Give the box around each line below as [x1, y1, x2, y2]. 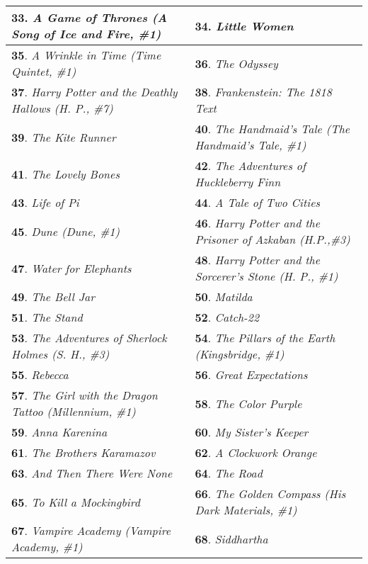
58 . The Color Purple [195, 395, 302, 412]
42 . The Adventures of [195, 157, 306, 174]
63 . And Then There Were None [11, 465, 173, 481]
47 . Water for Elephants [11, 259, 132, 276]
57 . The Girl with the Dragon [11, 387, 158, 403]
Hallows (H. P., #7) [11, 100, 113, 116]
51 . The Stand [11, 309, 83, 325]
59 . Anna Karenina [11, 424, 108, 440]
